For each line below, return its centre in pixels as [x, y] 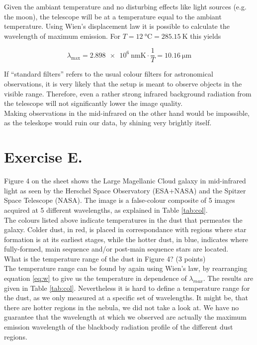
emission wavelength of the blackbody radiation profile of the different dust [119, 327]
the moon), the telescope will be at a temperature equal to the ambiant [113, 16]
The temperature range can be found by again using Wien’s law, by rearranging [126, 268]
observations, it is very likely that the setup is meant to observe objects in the [123, 84]
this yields [206, 36]
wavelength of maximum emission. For [62, 36]
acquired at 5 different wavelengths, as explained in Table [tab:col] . [106, 210]
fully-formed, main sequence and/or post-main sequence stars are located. [116, 249]
